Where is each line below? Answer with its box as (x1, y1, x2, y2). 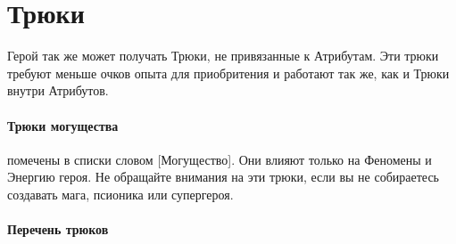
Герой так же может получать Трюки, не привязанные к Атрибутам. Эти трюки (7, 46, 439, 65)
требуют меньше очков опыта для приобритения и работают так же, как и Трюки (7, 63, 450, 82)
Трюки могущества (7, 116, 119, 134)
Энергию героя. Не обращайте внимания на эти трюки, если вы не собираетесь (7, 167, 440, 186)
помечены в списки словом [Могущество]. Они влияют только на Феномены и (7, 150, 432, 168)
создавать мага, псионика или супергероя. (7, 184, 234, 203)
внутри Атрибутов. (7, 81, 109, 100)
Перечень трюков (7, 220, 109, 239)
